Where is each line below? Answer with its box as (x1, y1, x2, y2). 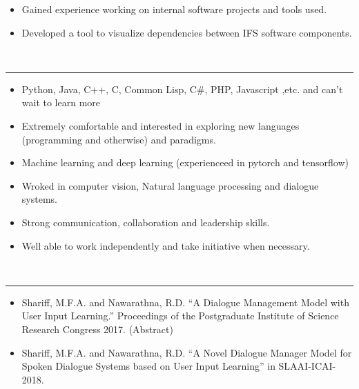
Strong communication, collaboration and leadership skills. (21, 215, 270, 229)
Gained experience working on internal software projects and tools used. (21, 2, 327, 16)
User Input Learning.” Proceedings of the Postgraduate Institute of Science (21, 308, 339, 323)
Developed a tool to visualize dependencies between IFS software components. (21, 25, 352, 39)
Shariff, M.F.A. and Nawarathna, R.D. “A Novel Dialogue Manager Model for (21, 345, 352, 359)
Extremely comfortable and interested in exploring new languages (21, 118, 300, 132)
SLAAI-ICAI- (278, 359, 336, 373)
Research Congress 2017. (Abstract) (21, 321, 173, 336)
